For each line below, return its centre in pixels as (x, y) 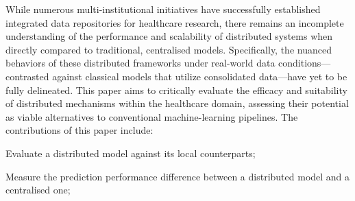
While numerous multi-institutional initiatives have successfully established (163, 9)
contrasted (27, 76)
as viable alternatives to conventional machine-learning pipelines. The (152, 116)
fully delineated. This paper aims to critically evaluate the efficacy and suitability (176, 90)
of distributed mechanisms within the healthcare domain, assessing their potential (177, 103)
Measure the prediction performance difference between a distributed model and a (178, 176)
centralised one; (38, 190)
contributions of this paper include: (79, 130)
